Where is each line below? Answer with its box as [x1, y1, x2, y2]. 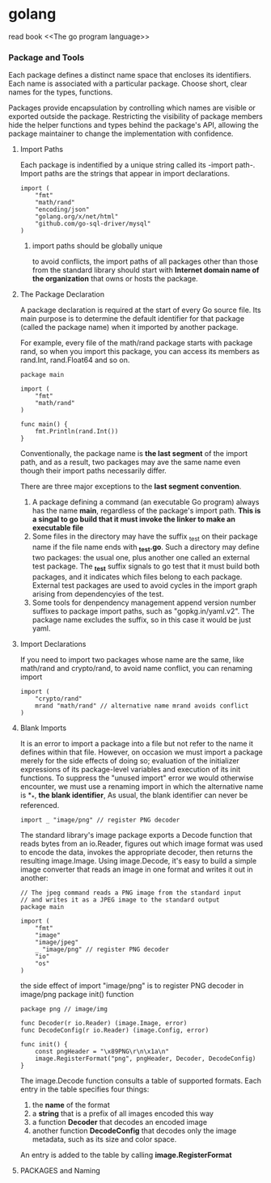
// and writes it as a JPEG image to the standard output [19, 896, 220, 904]
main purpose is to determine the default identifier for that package [19, 314, 245, 323]
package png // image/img [19, 1005, 108, 1013]
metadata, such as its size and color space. [32, 1134, 177, 1144]
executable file [32, 523, 83, 533]
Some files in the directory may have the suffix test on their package [32, 531, 258, 543]
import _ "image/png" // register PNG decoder [19, 816, 180, 825]
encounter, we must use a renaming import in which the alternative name [19, 781, 264, 791]
